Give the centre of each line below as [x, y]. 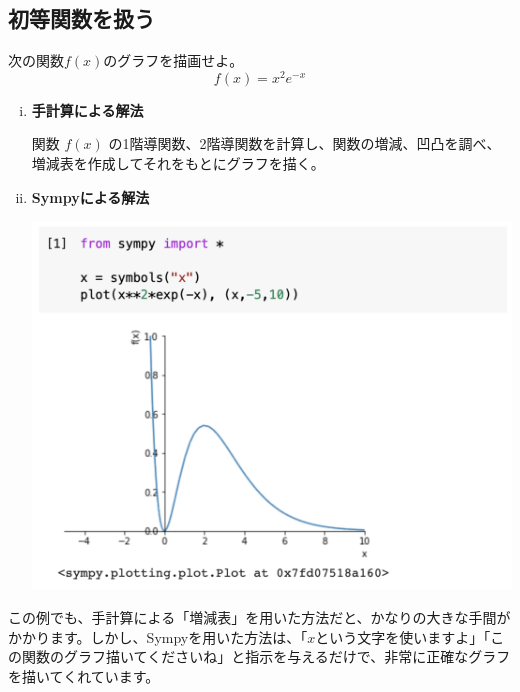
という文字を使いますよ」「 [403, 636]
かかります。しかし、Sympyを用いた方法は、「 [158, 636]
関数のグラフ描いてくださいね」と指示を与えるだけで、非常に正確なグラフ [266, 656]
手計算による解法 [87, 109]
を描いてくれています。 [84, 675]
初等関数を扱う [81, 18]
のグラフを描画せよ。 [173, 60]
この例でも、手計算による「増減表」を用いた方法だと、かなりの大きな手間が [259, 616]
